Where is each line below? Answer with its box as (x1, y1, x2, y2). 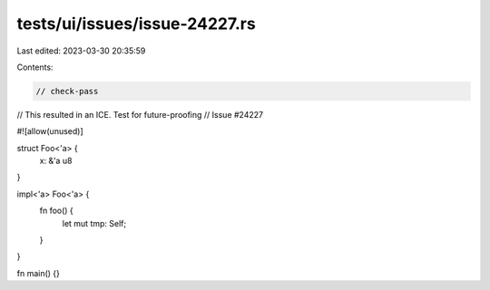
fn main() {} (16, 267, 61, 278)
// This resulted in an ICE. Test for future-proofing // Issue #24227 (16, 109, 263, 120)
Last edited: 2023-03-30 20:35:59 (16, 45, 146, 56)
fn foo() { (39, 205, 74, 217)
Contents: (16, 62, 54, 72)
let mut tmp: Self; (62, 217, 127, 228)
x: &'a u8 (39, 155, 73, 167)
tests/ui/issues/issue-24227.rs (16, 14, 256, 34)
